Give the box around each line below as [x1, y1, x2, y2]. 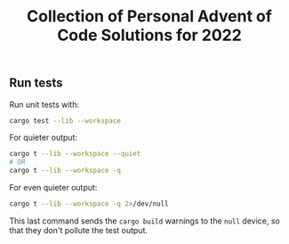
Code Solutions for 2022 [57, 25, 242, 45]
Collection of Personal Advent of [26, 6, 273, 27]
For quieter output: [9, 132, 78, 143]
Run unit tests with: [9, 99, 80, 110]
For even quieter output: [9, 183, 98, 193]
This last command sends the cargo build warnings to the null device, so [9, 216, 280, 226]
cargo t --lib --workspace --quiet [9, 150, 141, 159]
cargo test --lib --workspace [9, 116, 122, 126]
